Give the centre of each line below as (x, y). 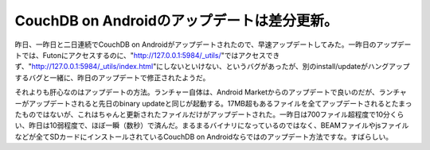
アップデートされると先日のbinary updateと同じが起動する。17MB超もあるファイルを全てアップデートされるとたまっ (220, 103)
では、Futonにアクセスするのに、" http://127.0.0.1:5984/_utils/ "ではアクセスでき (150, 55)
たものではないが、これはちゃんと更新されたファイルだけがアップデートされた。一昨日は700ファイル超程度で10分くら (209, 114)
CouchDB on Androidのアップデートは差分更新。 (176, 21)
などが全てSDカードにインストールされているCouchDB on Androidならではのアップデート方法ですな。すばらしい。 (204, 137)
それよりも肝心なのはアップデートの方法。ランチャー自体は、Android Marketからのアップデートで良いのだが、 (197, 92)
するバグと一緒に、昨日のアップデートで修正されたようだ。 (112, 77)
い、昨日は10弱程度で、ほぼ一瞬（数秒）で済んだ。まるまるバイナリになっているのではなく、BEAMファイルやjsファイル (212, 125)
